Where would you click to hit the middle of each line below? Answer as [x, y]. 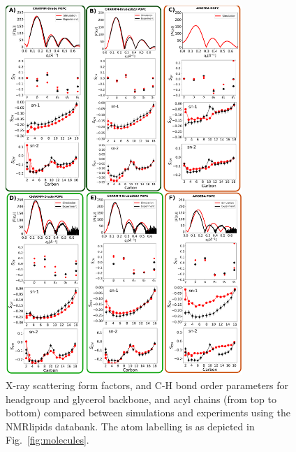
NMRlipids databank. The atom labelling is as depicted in [130, 426]
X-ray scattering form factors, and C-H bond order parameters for [147, 385]
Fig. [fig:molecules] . [47, 440]
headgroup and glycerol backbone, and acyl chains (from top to [141, 399]
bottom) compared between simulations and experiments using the [148, 413]
